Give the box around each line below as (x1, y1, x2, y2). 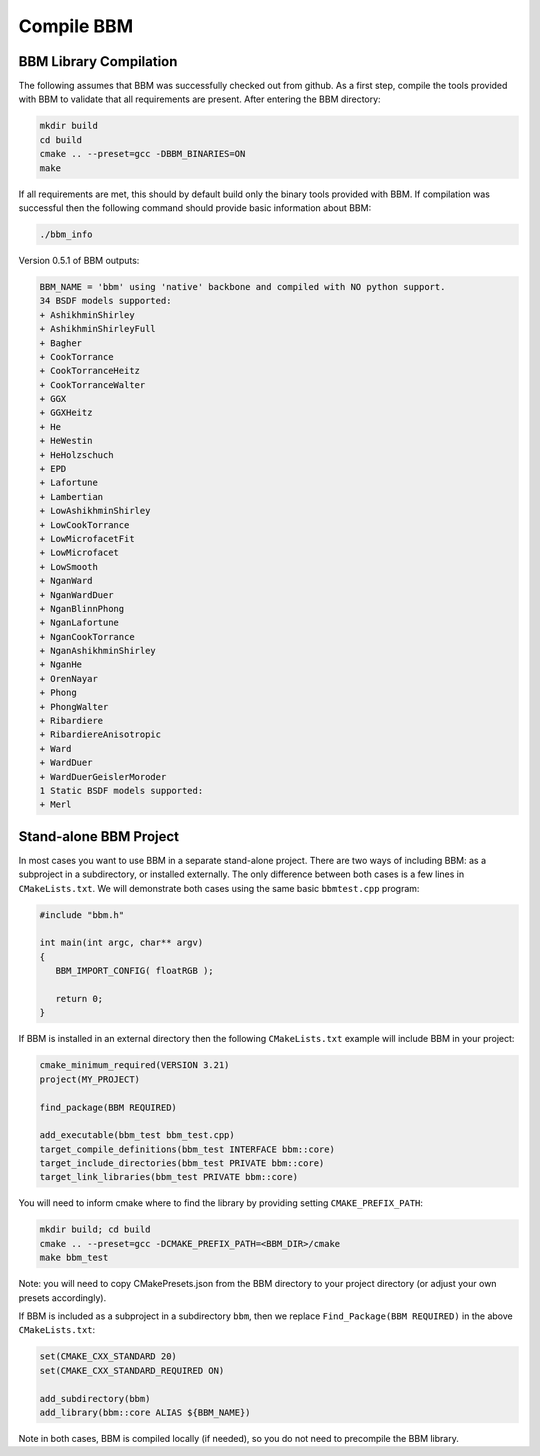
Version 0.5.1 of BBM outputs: (18, 254, 140, 266)
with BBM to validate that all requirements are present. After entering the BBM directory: (18, 93, 381, 105)
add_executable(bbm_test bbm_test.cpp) (39, 1130, 235, 1141)
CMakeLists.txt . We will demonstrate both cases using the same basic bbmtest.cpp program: (18, 882, 420, 894)
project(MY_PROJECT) (39, 1073, 140, 1085)
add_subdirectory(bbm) (39, 1393, 151, 1404)
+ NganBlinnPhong (39, 603, 125, 614)
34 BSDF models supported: (39, 295, 172, 307)
